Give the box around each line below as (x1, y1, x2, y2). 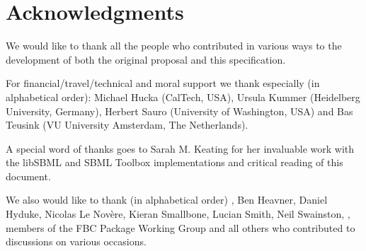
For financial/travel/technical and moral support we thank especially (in (6, 76, 320, 91)
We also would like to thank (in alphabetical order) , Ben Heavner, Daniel (6, 192, 328, 207)
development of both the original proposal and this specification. (6, 52, 286, 66)
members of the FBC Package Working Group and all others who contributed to (6, 220, 355, 235)
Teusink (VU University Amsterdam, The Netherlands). (6, 117, 248, 132)
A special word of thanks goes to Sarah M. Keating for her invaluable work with (6, 141, 354, 156)
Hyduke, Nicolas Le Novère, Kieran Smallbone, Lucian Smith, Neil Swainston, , (6, 206, 350, 221)
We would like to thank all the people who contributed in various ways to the (6, 38, 342, 53)
